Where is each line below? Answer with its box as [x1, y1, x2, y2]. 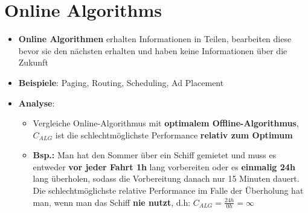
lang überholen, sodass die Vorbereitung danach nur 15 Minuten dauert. [33, 172, 300, 185]
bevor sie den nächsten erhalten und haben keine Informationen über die [18, 44, 287, 57]
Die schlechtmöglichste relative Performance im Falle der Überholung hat [33, 184, 304, 197]
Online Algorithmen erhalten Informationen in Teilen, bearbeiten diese [18, 32, 292, 45]
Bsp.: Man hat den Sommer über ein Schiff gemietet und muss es [33, 149, 277, 161]
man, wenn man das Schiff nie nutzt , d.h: [33, 196, 191, 208]
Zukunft [18, 56, 48, 69]
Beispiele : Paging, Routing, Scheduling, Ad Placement [18, 76, 224, 88]
